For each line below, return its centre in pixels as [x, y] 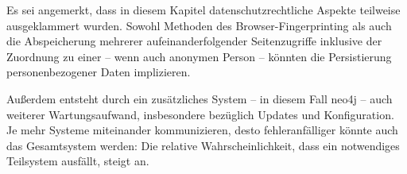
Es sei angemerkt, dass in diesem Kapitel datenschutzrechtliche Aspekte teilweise [203, 10]
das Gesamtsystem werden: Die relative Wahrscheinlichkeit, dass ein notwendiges [203, 145]
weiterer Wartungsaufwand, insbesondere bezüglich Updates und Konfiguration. [200, 114]
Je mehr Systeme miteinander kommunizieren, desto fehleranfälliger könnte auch [202, 130]
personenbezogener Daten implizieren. [99, 72]
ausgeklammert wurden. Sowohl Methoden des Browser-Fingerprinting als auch [199, 25]
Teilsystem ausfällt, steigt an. [78, 161]
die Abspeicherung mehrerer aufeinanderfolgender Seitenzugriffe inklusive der [194, 41]
